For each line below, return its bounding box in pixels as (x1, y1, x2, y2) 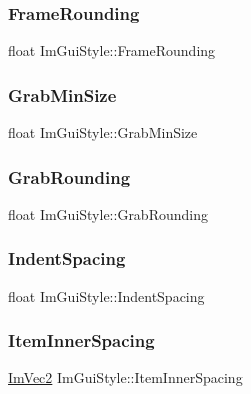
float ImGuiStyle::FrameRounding (8, 40, 216, 61)
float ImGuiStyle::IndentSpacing (8, 285, 205, 306)
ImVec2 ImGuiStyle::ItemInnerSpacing (8, 367, 243, 388)
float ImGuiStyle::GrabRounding (8, 203, 208, 224)
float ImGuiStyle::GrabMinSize (8, 122, 198, 143)
